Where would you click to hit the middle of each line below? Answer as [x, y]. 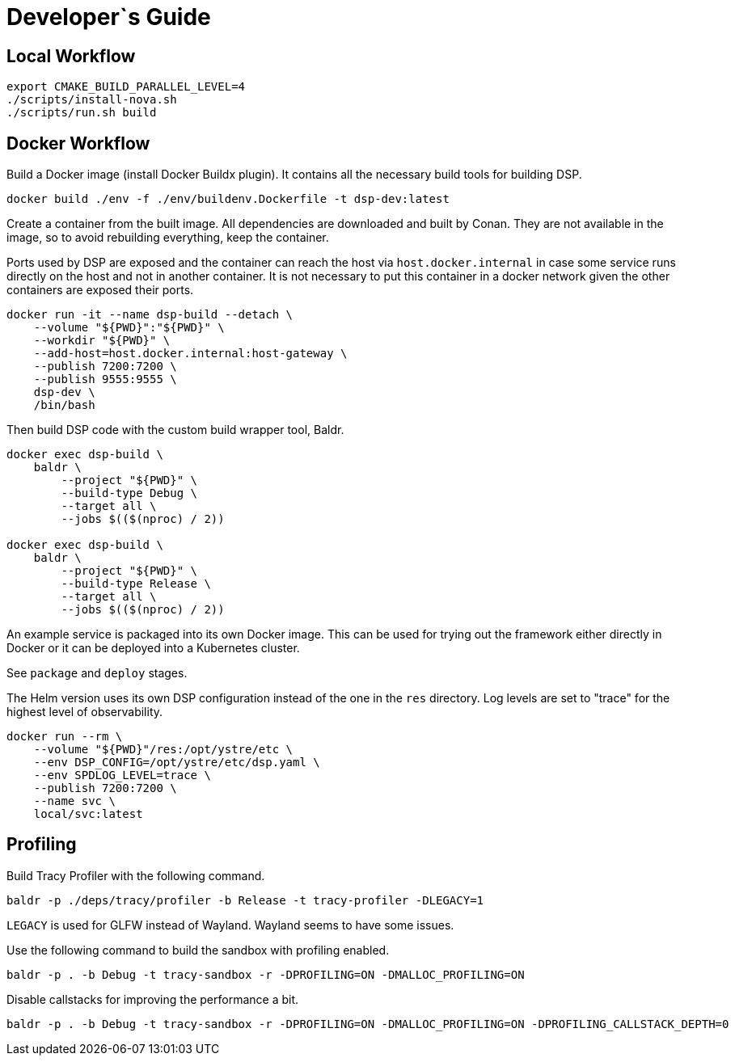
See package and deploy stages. [97, 673]
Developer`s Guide [109, 17]
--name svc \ [74, 801]
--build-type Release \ [136, 584]
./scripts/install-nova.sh [92, 100]
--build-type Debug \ [129, 493]
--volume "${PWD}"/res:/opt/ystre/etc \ [163, 750]
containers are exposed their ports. [100, 290]
